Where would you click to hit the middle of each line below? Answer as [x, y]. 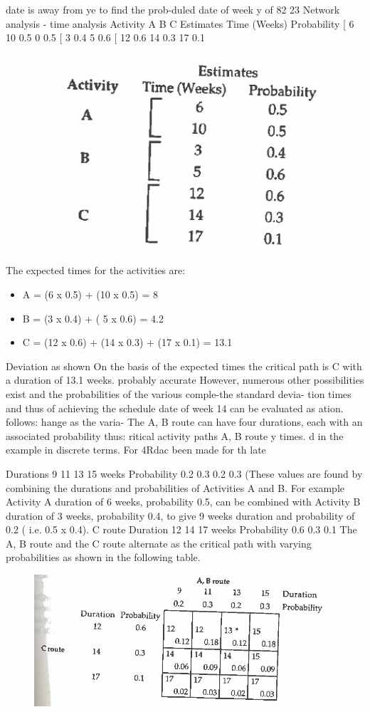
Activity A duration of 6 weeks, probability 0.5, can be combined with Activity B [183, 502]
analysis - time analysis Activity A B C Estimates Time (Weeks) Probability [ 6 [180, 23]
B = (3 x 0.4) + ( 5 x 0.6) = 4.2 [93, 318]
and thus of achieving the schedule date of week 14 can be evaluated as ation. [175, 408]
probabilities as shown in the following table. [103, 557]
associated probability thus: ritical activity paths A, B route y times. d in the [175, 435]
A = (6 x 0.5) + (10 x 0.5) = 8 [90, 294]
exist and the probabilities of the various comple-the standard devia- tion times [179, 393]
